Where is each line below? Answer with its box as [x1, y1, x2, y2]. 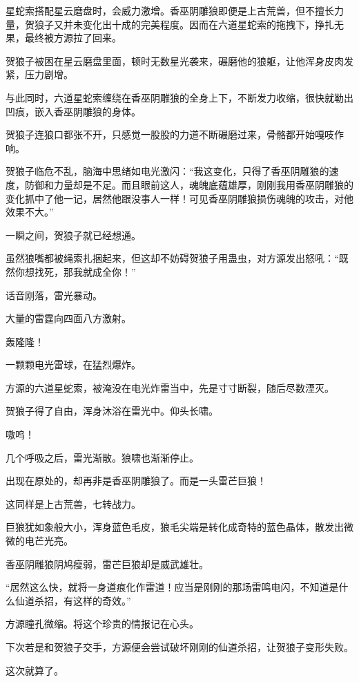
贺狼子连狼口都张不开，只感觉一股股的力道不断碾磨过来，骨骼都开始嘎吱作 [6, 127, 344, 142]
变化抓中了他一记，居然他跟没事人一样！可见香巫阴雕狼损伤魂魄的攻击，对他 [6, 191, 353, 205]
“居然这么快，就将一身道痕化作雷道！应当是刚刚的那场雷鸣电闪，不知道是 [6, 580, 339, 594]
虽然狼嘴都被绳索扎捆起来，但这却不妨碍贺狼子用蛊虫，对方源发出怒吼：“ [6, 251, 339, 265]
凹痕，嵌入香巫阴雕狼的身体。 [6, 104, 141, 118]
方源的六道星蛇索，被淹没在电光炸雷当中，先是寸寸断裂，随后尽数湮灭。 [6, 380, 334, 395]
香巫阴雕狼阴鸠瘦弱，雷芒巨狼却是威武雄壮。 [6, 556, 208, 571]
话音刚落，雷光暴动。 [6, 287, 102, 302]
